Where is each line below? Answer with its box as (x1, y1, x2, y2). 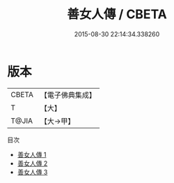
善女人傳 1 (17, 150, 47, 159)
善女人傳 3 (17, 168, 48, 176)
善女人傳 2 (17, 159, 48, 168)
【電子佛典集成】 (40, 90, 96, 100)
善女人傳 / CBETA (67, 6, 167, 22)
